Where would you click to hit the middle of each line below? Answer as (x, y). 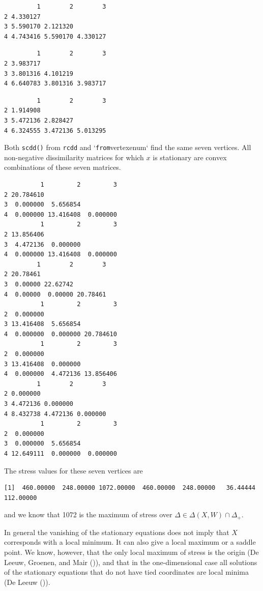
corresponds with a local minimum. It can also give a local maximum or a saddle (130, 542)
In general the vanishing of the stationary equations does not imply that (117, 532)
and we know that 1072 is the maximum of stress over (88, 514)
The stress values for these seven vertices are (74, 470)
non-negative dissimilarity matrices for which (74, 157)
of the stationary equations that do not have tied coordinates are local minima (127, 572)
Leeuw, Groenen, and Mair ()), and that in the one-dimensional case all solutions (131, 562)
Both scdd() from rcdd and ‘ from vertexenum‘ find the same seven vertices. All (128, 147)
